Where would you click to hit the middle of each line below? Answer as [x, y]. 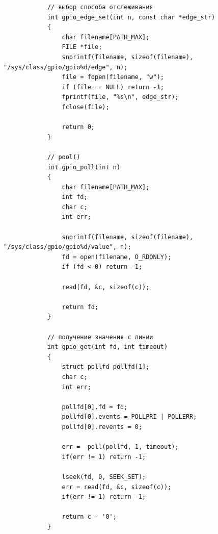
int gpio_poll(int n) [84, 167]
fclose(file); [86, 107]
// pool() [64, 157]
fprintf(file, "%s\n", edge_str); [120, 97]
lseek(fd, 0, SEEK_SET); [104, 477]
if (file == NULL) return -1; [113, 87]
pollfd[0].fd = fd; [95, 407]
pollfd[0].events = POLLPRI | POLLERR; [129, 417]
